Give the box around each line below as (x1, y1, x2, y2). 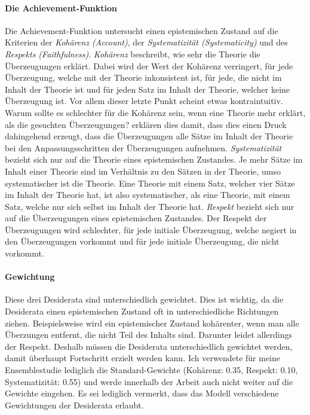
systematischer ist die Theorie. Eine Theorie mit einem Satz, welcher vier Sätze (5, 176, 295, 189)
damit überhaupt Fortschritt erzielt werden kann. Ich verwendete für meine (5, 352, 281, 364)
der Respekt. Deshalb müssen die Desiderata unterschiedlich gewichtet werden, (5, 340, 293, 352)
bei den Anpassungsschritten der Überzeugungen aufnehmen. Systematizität (5, 141, 282, 154)
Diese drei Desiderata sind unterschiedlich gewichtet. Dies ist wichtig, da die (5, 293, 284, 306)
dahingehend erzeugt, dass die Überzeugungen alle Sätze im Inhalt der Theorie (5, 130, 293, 142)
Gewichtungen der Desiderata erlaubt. (5, 398, 144, 411)
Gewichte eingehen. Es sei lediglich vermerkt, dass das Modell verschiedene (5, 387, 279, 399)
